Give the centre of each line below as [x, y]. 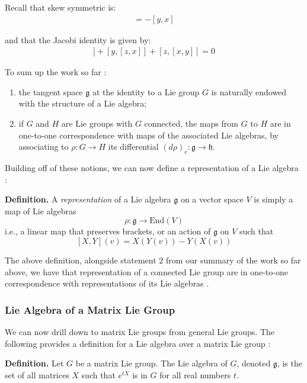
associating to [44, 147]
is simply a [274, 199]
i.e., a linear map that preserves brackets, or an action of [108, 231]
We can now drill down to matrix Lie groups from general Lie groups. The [140, 331]
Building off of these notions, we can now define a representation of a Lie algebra [152, 168]
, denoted [254, 363]
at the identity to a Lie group [146, 91]
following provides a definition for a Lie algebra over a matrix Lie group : [138, 343]
